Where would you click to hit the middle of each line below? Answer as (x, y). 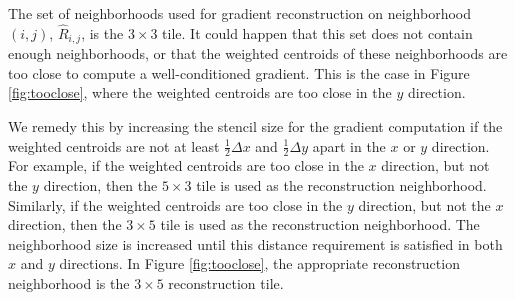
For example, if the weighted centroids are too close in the (186, 165)
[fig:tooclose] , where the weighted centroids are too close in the (200, 92)
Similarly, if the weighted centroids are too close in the (175, 204)
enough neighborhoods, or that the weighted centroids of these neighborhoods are (258, 53)
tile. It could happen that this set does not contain (317, 32)
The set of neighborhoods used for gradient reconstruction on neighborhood (239, 13)
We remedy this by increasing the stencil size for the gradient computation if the (255, 126)
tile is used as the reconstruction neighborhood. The (320, 224)
